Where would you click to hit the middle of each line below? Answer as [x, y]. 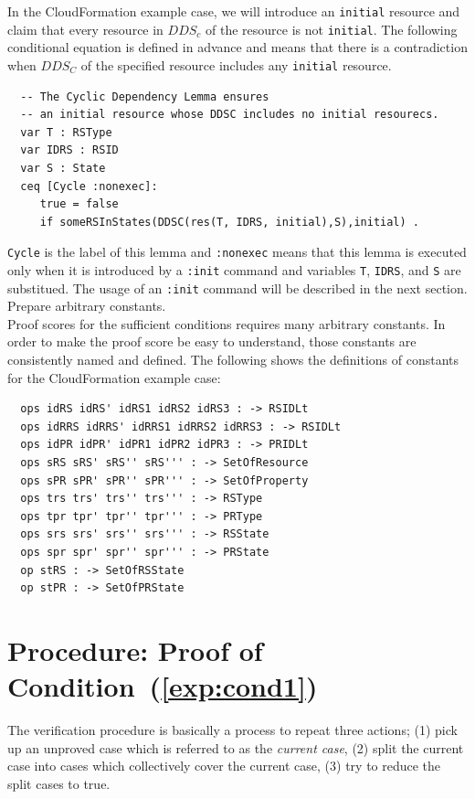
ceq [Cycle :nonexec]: [89, 186]
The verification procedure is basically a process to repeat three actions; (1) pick [232, 730]
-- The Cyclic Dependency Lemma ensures [145, 96]
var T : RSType [66, 132]
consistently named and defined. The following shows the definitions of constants [233, 360]
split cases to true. [59, 783]
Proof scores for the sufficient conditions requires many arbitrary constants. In [227, 323]
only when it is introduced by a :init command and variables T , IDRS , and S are [234, 269]
